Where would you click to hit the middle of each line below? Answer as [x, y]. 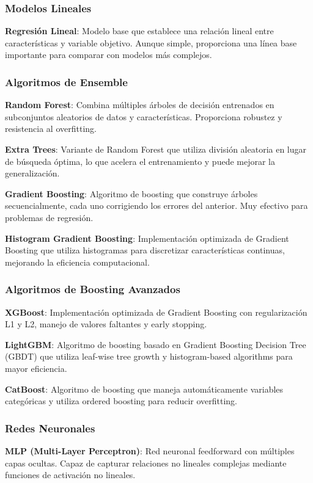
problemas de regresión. [49, 217]
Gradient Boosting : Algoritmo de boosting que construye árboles [131, 193]
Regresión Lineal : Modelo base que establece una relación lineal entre [139, 31]
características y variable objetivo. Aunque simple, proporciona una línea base [151, 42]
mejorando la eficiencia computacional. [77, 262]
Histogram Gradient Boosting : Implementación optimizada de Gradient [147, 238]
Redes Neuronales [50, 428]
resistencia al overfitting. [51, 129]
